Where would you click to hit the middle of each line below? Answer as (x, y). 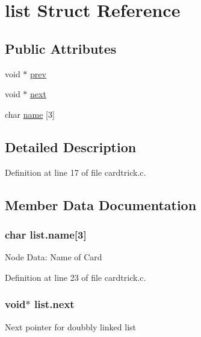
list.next (54, 304)
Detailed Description (71, 146)
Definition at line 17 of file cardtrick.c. (76, 172)
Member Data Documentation (101, 204)
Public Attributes (61, 48)
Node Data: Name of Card (54, 257)
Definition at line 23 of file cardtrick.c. (76, 277)
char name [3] (30, 114)
